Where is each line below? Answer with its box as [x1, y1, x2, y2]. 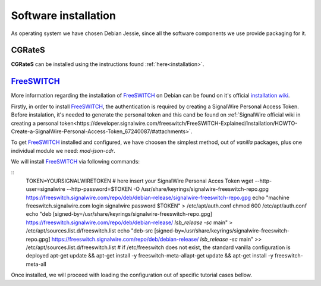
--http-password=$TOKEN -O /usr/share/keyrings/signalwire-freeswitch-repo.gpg [66, 186, 269, 193]
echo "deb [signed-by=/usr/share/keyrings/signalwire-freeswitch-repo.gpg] [26, 210, 213, 218]
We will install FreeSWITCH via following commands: [11, 158, 140, 165]
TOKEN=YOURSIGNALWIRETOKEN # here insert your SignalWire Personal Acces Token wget [26, 177, 254, 184]
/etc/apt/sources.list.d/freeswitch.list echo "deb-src [26, 227, 153, 234]
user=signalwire [26, 186, 65, 193]
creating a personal [11, 120, 59, 127]
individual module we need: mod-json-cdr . [11, 147, 115, 154]
